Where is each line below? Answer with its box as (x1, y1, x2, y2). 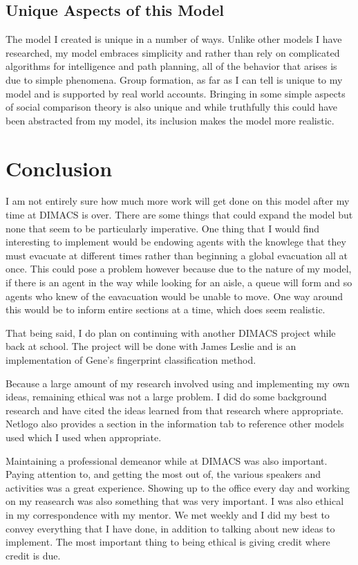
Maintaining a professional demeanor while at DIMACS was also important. (6, 453, 328, 467)
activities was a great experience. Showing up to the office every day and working (6, 480, 350, 494)
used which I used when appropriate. (6, 429, 162, 444)
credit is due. (6, 548, 61, 562)
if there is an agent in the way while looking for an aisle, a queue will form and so (6, 275, 352, 290)
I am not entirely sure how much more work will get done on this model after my (6, 194, 350, 208)
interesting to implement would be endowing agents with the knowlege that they (6, 234, 346, 249)
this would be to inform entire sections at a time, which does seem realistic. (6, 302, 326, 317)
